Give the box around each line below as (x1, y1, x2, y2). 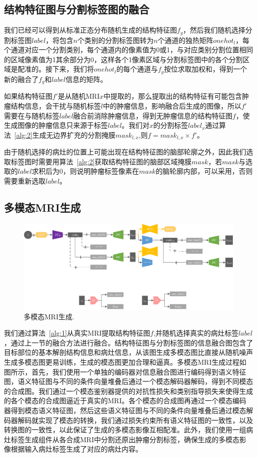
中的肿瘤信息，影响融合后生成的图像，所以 (103, 100, 242, 111)
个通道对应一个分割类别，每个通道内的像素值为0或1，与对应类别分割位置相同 (4, 44, 253, 55)
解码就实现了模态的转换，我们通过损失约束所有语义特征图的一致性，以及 (17, 415, 253, 425)
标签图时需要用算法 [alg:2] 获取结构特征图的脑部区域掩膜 (10, 156, 192, 166)
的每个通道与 (116, 64, 158, 74)
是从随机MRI (58, 91, 100, 101)
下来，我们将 (52, 64, 94, 74)
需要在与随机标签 (4, 110, 59, 120)
